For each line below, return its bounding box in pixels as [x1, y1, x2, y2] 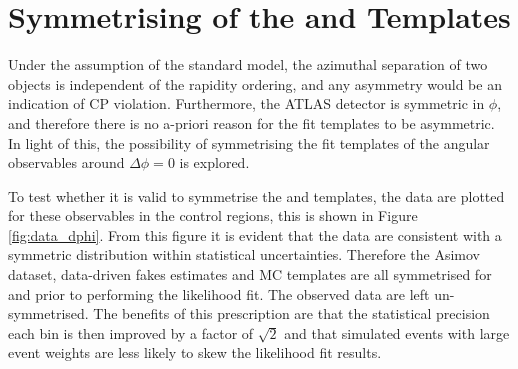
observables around [8, 152, 125, 173]
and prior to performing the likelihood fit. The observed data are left [8, 283, 430, 304]
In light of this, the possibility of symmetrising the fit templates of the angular [8, 132, 490, 153]
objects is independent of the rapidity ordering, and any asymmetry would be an [8, 73, 502, 94]
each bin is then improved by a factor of [8, 322, 254, 343]
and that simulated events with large [284, 322, 510, 343]
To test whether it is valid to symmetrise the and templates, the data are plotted [8, 185, 505, 206]
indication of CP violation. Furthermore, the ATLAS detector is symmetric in [8, 93, 485, 114]
